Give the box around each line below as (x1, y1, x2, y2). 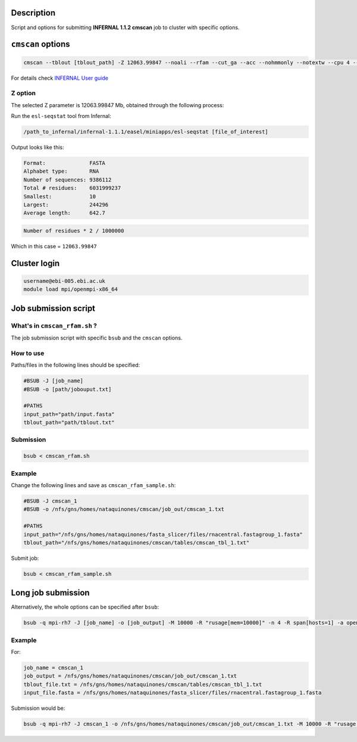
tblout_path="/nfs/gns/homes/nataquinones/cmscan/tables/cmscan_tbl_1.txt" (23, 539, 250, 546)
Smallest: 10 (23, 193, 96, 199)
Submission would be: (11, 704, 65, 712)
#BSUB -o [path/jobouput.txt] (23, 386, 112, 392)
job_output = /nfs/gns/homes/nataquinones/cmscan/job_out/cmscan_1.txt (23, 673, 237, 679)
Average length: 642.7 (23, 210, 105, 217)
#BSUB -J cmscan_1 (23, 497, 77, 504)
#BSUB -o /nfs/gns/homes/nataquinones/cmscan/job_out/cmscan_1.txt (23, 506, 225, 513)
